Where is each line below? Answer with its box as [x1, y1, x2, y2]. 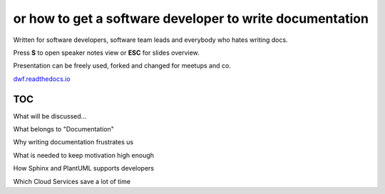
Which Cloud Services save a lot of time [13, 177, 131, 185]
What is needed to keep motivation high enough [13, 151, 155, 159]
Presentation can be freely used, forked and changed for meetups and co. [13, 61, 231, 70]
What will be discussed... [13, 112, 87, 120]
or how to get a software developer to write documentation [13, 11, 369, 26]
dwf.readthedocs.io [13, 75, 71, 83]
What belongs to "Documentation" [13, 125, 114, 134]
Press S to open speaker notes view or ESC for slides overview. [13, 48, 200, 57]
